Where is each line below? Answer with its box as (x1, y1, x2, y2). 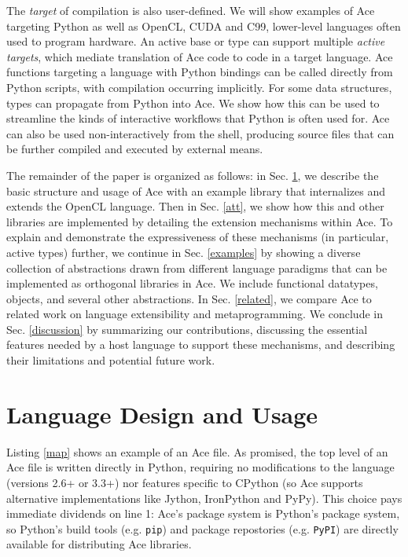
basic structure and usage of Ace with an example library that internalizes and (6, 182, 385, 199)
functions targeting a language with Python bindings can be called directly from (6, 64, 393, 80)
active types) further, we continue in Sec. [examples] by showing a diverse (6, 244, 361, 260)
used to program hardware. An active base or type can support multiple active (6, 33, 385, 49)
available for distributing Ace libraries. (6, 536, 192, 552)
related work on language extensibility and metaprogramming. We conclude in (6, 306, 383, 322)
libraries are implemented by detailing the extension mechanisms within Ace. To (6, 213, 393, 229)
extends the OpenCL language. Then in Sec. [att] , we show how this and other (6, 198, 384, 214)
